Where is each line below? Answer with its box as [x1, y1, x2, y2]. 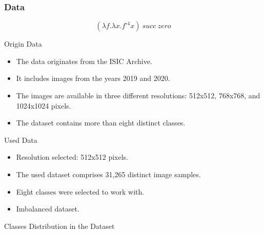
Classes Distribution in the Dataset [4, 220, 115, 231]
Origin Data [4, 38, 42, 49]
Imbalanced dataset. [16, 203, 79, 214]
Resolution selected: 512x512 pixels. [16, 152, 128, 162]
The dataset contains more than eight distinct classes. [16, 117, 186, 128]
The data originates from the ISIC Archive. [16, 55, 152, 66]
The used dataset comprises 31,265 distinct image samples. [16, 168, 201, 179]
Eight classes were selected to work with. [16, 186, 145, 197]
